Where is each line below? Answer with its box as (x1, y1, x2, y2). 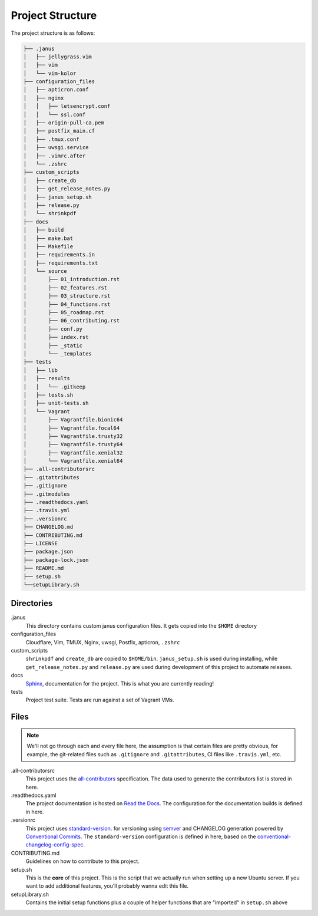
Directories (11, 598, 53, 608)
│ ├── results (23, 375, 71, 382)
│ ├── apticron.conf (23, 86, 89, 93)
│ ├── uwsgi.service (23, 144, 89, 151)
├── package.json (23, 548, 74, 555)
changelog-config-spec (25, 841, 84, 848)
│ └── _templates (23, 350, 92, 357)
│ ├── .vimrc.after (23, 152, 86, 159)
